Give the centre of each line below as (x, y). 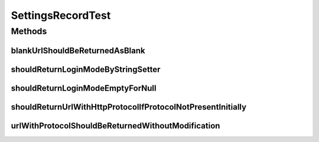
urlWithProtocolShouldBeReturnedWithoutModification (115, 126)
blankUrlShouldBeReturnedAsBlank (78, 50)
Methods (29, 31)
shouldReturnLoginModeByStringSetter (86, 69)
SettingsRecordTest (61, 15)
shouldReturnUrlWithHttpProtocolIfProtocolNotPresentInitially (129, 107)
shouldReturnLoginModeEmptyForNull (84, 88)
